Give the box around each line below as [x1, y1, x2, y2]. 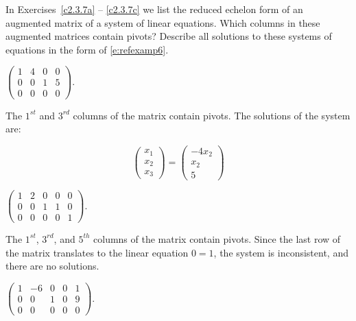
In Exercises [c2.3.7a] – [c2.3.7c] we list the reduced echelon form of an [5, 2, 303, 16]
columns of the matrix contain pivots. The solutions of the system [73, 108, 351, 122]
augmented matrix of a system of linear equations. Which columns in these [5, 15, 320, 29]
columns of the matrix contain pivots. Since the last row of [93, 231, 341, 246]
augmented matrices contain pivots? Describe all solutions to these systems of [5, 29, 332, 43]
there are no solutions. [5, 259, 99, 273]
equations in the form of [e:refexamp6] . [5, 42, 169, 56]
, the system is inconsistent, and [213, 245, 348, 259]
